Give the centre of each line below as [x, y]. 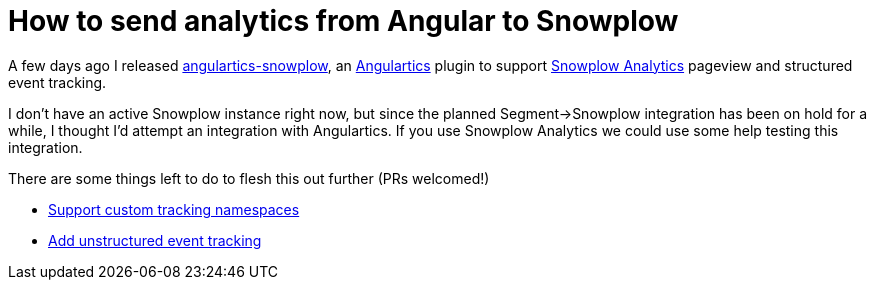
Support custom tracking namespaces [174, 209]
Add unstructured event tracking [155, 240]
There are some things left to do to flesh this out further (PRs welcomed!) [249, 178]
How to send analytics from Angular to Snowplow [343, 21]
